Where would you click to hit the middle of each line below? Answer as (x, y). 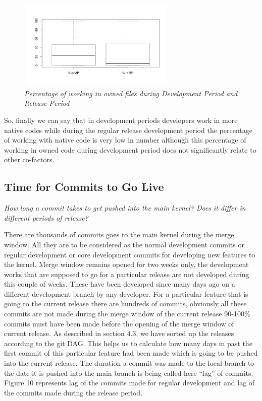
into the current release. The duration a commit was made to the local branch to (129, 363)
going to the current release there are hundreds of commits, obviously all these (125, 304)
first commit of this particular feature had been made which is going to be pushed (131, 353)
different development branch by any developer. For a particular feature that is (126, 293)
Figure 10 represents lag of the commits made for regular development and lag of (129, 383)
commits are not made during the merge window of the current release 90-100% (127, 314)
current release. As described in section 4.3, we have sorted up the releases (119, 333)
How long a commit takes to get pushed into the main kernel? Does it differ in (125, 208)
